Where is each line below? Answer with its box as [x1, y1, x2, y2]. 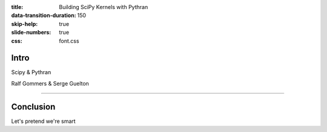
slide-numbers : [11, 29, 51, 36]
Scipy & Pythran [11, 69, 51, 76]
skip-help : [11, 20, 38, 27]
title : [11, 4, 24, 10]
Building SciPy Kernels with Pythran [59, 4, 148, 10]
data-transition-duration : [11, 12, 76, 19]
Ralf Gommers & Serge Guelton [11, 80, 89, 87]
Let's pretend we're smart [11, 118, 76, 125]
